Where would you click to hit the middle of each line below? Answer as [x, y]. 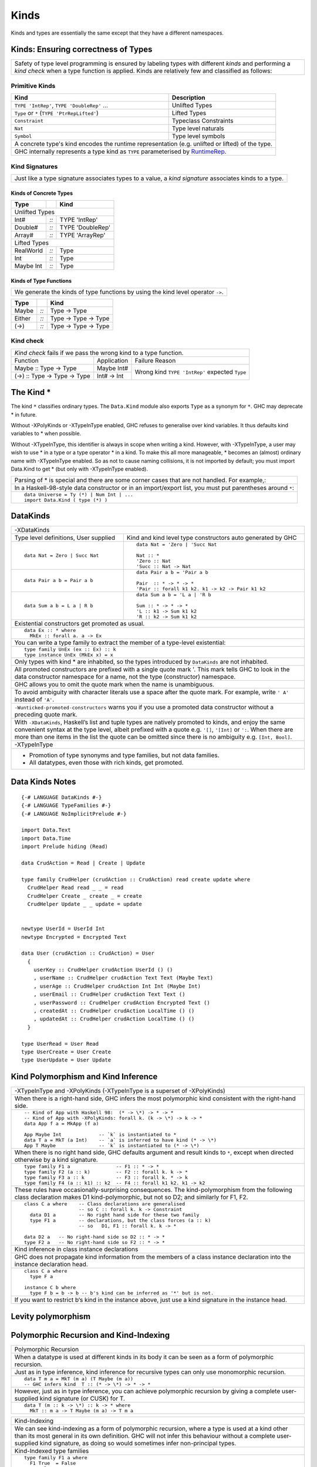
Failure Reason [155, 360]
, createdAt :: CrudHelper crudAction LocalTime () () [114, 1011]
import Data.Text [46, 830]
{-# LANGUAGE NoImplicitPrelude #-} [74, 814]
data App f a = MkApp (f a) [61, 1124]
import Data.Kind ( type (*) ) [66, 500]
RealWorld [29, 251]
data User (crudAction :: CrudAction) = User [88, 953]
